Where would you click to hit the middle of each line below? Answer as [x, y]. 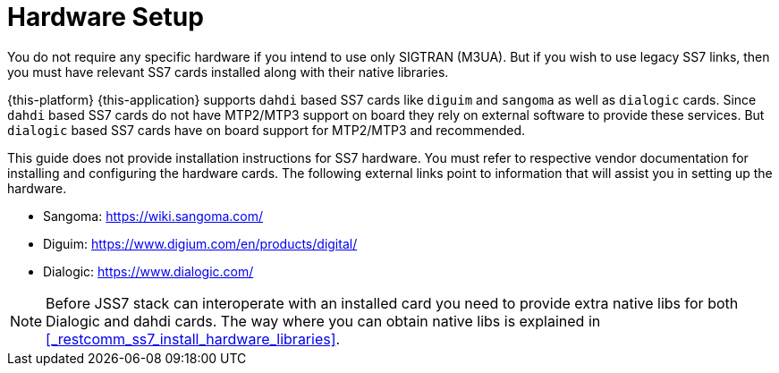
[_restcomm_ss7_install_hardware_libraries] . [193, 339]
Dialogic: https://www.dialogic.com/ [148, 271]
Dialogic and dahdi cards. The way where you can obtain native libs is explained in [323, 321]
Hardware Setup [106, 17]
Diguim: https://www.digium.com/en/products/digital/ [200, 243]
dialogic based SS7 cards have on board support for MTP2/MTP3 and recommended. [267, 130]
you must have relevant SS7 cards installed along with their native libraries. [228, 72]
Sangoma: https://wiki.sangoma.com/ [153, 216]
